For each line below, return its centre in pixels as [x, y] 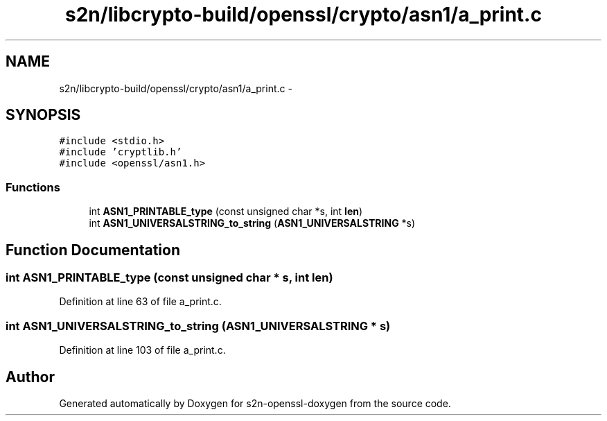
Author [30, 377]
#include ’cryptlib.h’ [121, 152]
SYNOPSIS [43, 115]
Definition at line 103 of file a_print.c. [142, 350]
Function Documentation [93, 250]
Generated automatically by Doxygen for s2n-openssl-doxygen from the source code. [255, 403]
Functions [33, 187]
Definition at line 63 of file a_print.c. [140, 302]
